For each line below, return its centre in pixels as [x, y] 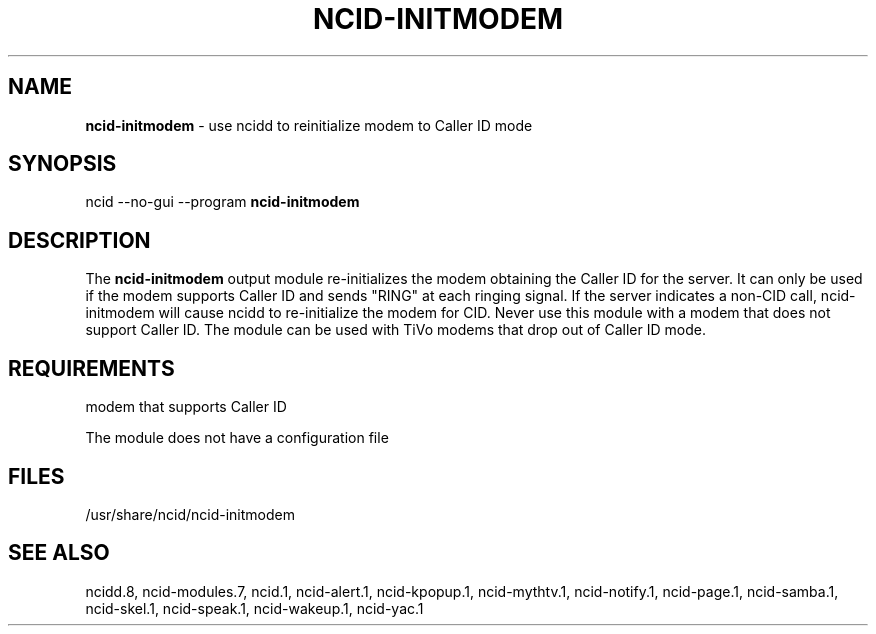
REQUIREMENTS [91, 368]
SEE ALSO [59, 553]
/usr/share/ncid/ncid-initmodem [190, 514]
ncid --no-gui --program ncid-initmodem [222, 202]
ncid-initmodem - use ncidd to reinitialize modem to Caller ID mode [309, 125]
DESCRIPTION [79, 240]
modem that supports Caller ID [186, 407]
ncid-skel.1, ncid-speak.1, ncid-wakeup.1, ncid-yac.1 [254, 608]
